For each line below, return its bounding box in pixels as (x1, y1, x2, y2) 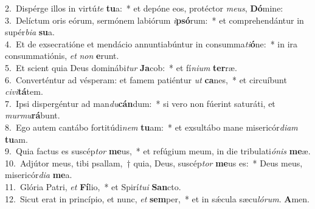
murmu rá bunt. (5, 109, 60, 122)
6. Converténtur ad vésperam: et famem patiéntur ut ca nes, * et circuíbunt (5, 73, 287, 86)
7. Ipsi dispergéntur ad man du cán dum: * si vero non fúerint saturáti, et (5, 97, 275, 109)
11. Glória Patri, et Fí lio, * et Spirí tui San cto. (5, 180, 181, 193)
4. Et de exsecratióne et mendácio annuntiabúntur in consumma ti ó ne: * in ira (5, 37, 298, 50)
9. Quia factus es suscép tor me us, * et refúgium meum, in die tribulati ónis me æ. (5, 145, 311, 157)
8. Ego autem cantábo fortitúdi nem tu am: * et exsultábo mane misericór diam (5, 120, 298, 133)
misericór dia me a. (5, 168, 72, 181)
